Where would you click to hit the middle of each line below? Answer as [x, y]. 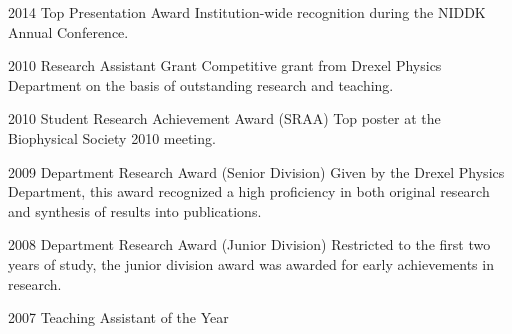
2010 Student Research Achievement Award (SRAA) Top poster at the [224, 118]
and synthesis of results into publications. [135, 210]
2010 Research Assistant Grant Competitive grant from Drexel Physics [225, 65]
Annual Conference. [68, 31]
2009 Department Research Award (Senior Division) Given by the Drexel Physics [256, 171]
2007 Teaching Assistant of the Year [118, 317]
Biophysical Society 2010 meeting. [112, 137]
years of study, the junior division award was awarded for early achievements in [251, 263]
